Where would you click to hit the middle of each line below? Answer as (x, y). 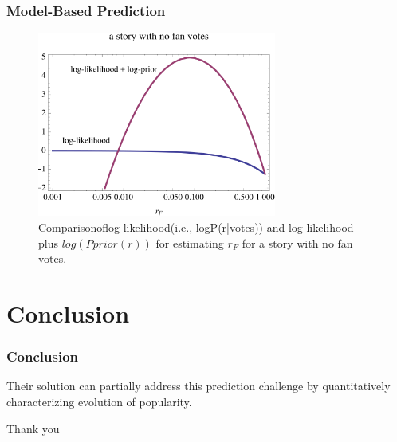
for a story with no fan (297, 243)
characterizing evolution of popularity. (99, 402)
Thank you (33, 428)
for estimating (190, 243)
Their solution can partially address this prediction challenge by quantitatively (198, 386)
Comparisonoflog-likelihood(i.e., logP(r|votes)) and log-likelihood (196, 227)
